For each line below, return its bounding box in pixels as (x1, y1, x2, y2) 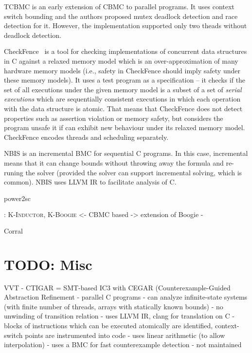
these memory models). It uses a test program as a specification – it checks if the (4, 75, 246, 85)
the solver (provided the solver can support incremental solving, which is (25, 167, 242, 177)
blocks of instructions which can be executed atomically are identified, (4, 320, 213, 330)
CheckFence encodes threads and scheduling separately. (4, 132, 169, 142)
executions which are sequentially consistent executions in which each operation (4, 94, 241, 104)
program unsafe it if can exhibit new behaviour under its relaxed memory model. (4, 122, 245, 133)
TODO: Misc (4, 254, 92, 274)
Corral (4, 225, 23, 235)
